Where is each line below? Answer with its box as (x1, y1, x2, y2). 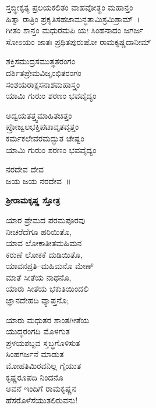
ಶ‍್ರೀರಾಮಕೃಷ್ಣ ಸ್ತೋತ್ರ (6, 194, 60, 206)
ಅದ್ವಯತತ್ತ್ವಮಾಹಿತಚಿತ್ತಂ (6, 109, 72, 121)
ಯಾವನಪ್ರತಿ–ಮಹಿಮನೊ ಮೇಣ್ (6, 260, 94, 272)
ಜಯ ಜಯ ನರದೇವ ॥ (6, 174, 71, 186)
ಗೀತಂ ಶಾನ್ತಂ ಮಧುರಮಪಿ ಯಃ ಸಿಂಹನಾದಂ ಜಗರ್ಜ (6, 24, 144, 36)
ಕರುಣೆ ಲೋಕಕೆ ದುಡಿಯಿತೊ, (6, 248, 83, 260)
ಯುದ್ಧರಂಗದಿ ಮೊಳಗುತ (6, 325, 70, 337)
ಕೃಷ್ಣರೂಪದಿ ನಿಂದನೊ (6, 371, 63, 383)
